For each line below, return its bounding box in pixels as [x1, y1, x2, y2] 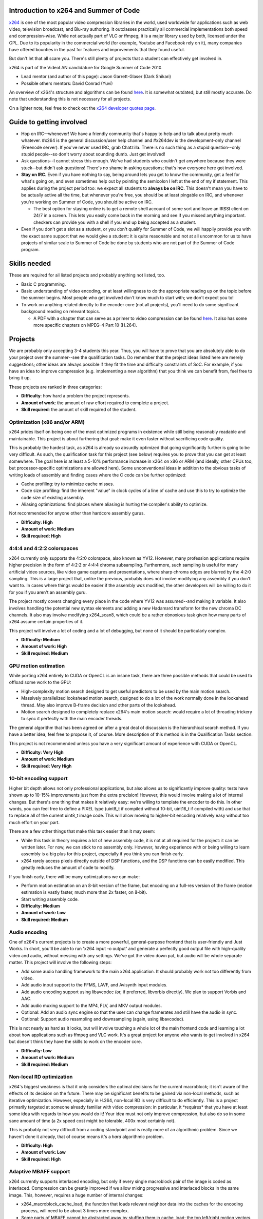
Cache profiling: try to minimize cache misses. [21, 481, 114, 487]
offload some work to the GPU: [9, 679, 71, 685]
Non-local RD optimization [9, 1073, 73, 1080]
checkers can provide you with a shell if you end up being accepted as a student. [33, 219, 197, 225]
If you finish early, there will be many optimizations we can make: [9, 873, 140, 880]
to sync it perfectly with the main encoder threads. [21, 716, 123, 722]
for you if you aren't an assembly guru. [9, 589, 87, 595]
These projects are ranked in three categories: [9, 384, 102, 390]
